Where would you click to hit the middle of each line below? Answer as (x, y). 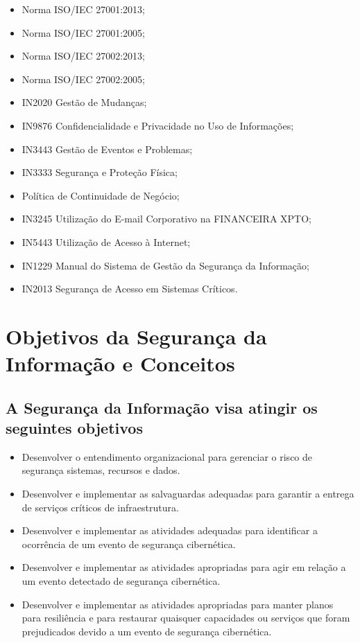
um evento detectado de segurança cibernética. (121, 581)
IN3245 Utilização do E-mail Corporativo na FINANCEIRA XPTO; (166, 219)
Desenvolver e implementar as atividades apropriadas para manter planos (178, 604)
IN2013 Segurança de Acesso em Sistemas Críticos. (130, 289)
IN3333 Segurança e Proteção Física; (100, 172)
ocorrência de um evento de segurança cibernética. (129, 544)
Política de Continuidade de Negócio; (101, 195)
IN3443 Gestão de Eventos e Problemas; (107, 149)
